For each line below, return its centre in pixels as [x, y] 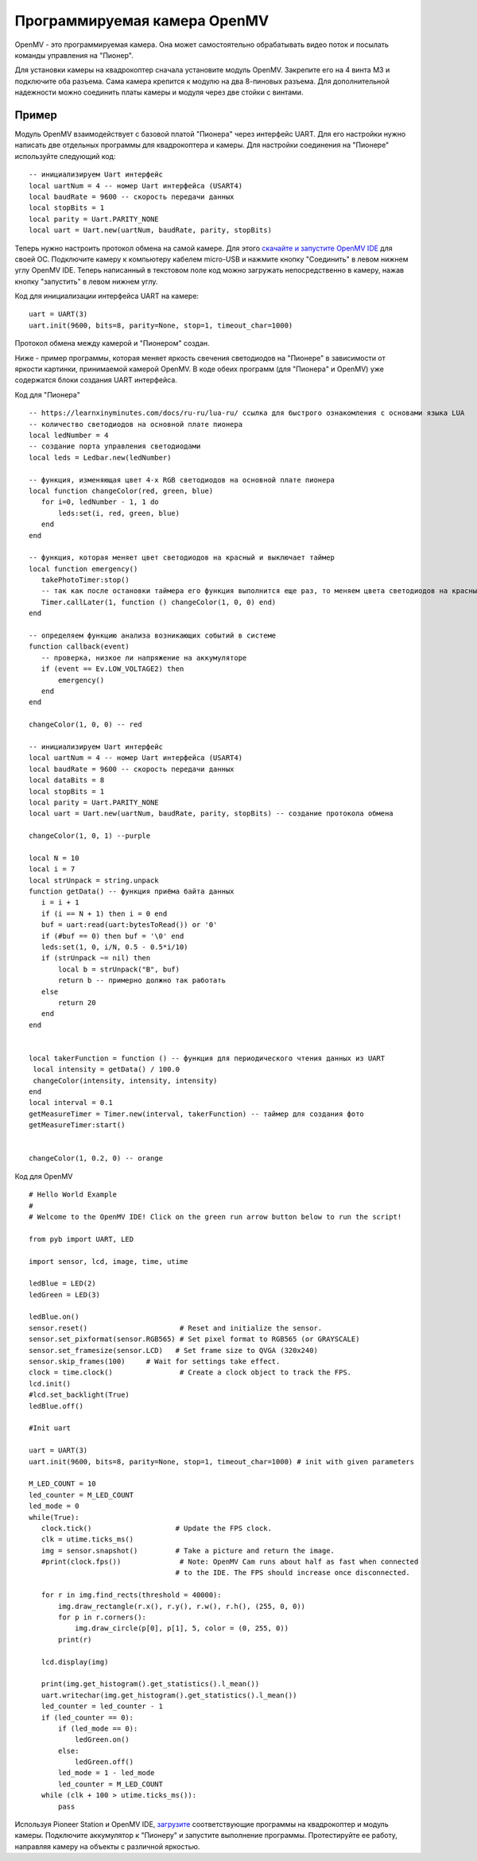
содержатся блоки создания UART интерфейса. [96, 380]
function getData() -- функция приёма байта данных [132, 892]
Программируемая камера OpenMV [142, 21]
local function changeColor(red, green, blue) [121, 490]
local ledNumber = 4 [69, 435]
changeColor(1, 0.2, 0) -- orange [96, 1158]
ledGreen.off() [104, 1762]
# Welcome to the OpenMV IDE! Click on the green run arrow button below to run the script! [215, 1217]
